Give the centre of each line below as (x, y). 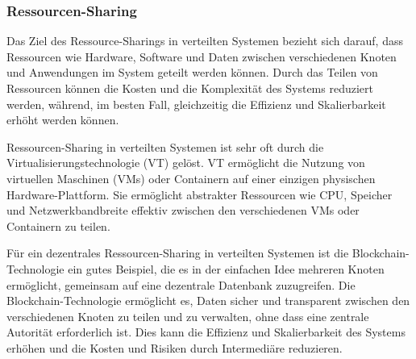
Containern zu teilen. (58, 225)
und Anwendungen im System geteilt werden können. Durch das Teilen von (192, 72)
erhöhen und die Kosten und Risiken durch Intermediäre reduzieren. (175, 347)
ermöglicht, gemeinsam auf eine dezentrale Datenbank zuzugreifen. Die (181, 284)
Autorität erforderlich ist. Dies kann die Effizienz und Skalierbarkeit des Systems (206, 332)
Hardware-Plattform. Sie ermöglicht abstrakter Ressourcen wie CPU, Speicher (200, 194)
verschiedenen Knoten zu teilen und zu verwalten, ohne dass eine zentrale (188, 316)
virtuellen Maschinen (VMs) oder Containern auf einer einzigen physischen (191, 178)
